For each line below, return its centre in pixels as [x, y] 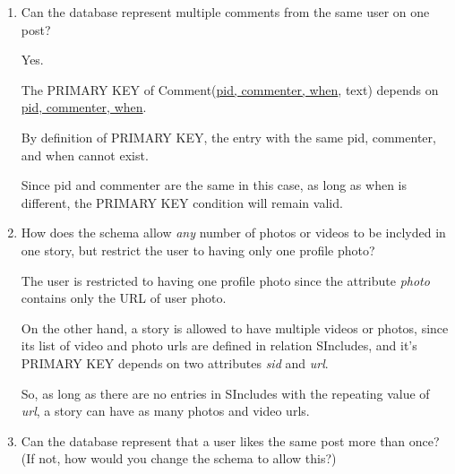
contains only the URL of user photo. [124, 298]
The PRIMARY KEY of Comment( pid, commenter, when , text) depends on [230, 89]
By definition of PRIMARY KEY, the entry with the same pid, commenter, [228, 137]
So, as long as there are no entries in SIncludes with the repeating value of [225, 393]
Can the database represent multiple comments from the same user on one [225, 12]
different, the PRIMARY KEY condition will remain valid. [182, 202]
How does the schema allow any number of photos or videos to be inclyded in [233, 233]
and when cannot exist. [85, 155]
